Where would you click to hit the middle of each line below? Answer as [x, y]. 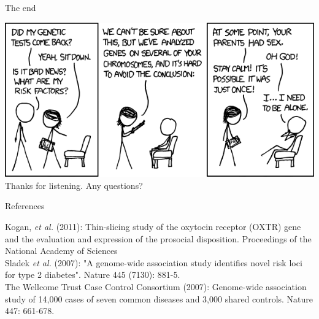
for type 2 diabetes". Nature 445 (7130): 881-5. [93, 275]
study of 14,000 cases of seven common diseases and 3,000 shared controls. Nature [159, 298]
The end [21, 7]
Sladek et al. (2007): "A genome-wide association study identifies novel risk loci [154, 262]
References [25, 206]
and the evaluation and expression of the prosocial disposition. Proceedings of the [158, 238]
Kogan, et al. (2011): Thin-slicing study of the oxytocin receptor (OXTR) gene [153, 226]
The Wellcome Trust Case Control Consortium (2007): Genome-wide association [156, 286]
